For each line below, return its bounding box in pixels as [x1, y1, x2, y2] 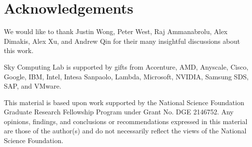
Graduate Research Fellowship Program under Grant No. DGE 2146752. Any [4, 107, 234, 117]
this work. [4, 45, 34, 55]
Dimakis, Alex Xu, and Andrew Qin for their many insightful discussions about [4, 36, 240, 46]
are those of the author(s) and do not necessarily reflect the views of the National [4, 126, 247, 136]
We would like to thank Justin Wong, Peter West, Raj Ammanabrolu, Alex [4, 26, 228, 37]
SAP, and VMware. [4, 81, 62, 91]
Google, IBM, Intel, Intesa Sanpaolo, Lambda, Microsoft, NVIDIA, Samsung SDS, [4, 71, 249, 81]
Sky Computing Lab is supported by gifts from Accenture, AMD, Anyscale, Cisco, [4, 61, 249, 72]
